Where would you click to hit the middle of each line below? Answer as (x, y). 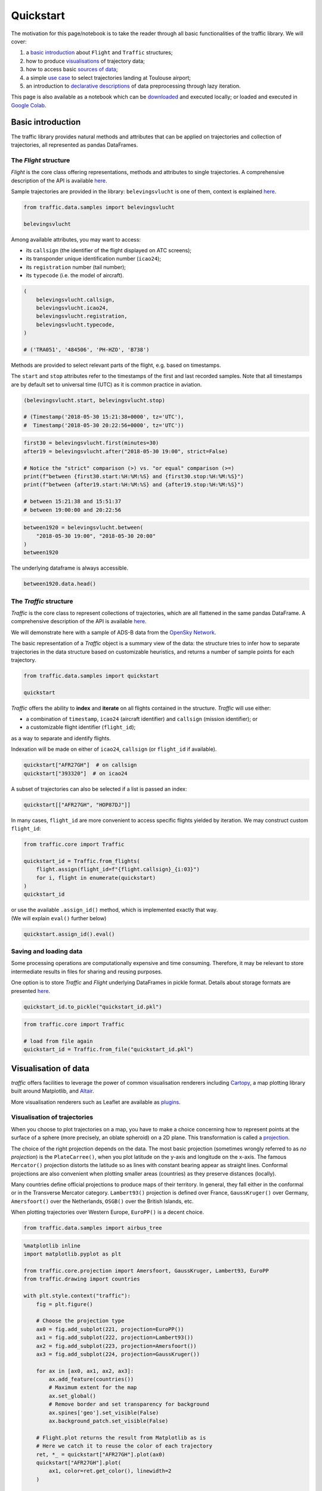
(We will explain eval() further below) (59, 918)
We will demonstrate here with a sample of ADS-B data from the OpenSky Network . (114, 632)
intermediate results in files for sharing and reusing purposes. (87, 972)
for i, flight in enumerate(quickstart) (96, 878)
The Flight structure (41, 160)
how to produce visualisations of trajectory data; (86, 61)
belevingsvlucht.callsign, (76, 299)
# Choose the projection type (80, 1321)
